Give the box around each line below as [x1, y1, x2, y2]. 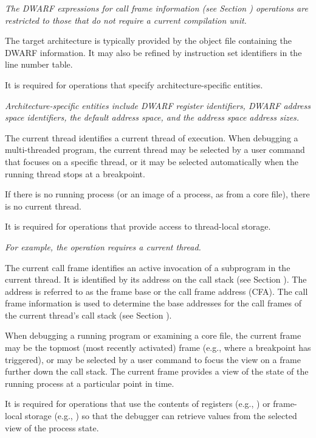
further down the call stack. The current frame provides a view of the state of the [5, 365, 309, 378]
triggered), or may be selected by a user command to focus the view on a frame [5, 353, 301, 366]
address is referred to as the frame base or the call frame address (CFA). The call [5, 284, 308, 297]
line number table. [5, 58, 73, 71]
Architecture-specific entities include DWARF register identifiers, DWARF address [5, 99, 311, 111]
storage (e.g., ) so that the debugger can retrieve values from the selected [25, 409, 297, 422]
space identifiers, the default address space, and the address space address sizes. [5, 111, 300, 124]
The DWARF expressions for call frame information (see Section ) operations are [5, 2, 308, 14]
